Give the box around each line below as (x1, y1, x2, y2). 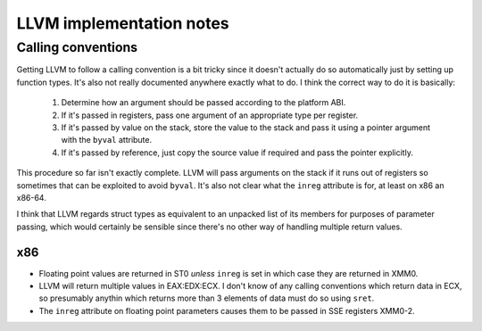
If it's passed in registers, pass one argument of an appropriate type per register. (61, 110, 359, 120)
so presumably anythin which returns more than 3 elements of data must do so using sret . (38, 293, 375, 303)
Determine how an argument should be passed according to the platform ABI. (61, 97, 346, 108)
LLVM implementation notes (16, 13, 229, 33)
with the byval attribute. (61, 135, 153, 145)
